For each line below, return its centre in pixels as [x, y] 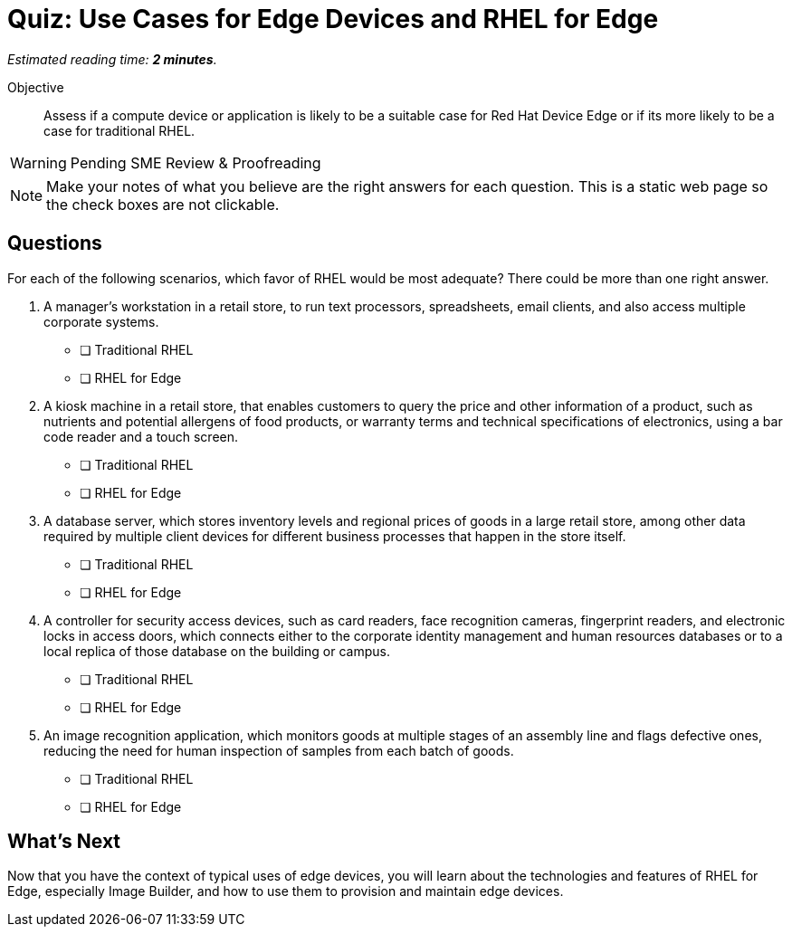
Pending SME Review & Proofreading [196, 162]
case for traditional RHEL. [119, 130]
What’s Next [64, 842]
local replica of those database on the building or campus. [217, 651]
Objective [36, 87]
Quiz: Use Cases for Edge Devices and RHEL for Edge [333, 19]
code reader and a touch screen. [141, 436]
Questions [55, 243]
